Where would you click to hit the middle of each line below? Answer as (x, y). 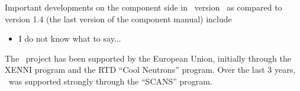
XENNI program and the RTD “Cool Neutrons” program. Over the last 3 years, (150, 70)
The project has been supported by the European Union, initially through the (148, 58)
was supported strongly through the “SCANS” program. (110, 81)
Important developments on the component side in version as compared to (143, 7)
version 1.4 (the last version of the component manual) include (118, 18)
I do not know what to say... (70, 38)
